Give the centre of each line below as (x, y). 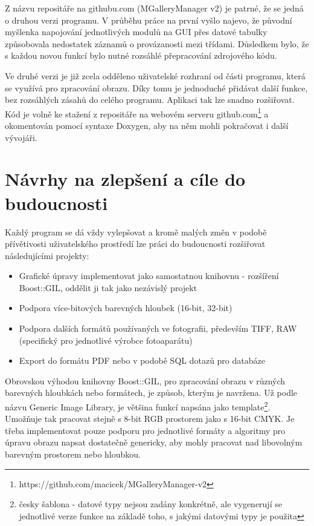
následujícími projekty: (47, 255)
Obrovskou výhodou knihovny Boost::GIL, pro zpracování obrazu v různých (145, 380)
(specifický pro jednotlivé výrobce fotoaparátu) (106, 340)
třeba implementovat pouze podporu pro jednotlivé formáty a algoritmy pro (145, 430)
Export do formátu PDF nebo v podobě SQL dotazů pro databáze (142, 360)
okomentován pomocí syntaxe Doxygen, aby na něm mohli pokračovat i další (147, 125)
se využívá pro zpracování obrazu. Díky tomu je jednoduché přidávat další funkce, (156, 87)
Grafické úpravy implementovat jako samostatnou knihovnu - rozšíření (149, 276)
